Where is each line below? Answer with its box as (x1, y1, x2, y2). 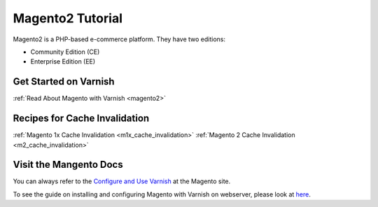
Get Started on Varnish (13, 76, 115, 87)
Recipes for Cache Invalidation (13, 113, 150, 124)
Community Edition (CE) (30, 48, 100, 56)
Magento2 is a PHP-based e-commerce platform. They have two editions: (13, 35, 225, 43)
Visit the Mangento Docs (13, 159, 123, 171)
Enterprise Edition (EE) (30, 57, 96, 66)
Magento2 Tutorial (13, 10, 122, 26)
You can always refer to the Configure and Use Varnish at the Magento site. (13, 177, 231, 185)
